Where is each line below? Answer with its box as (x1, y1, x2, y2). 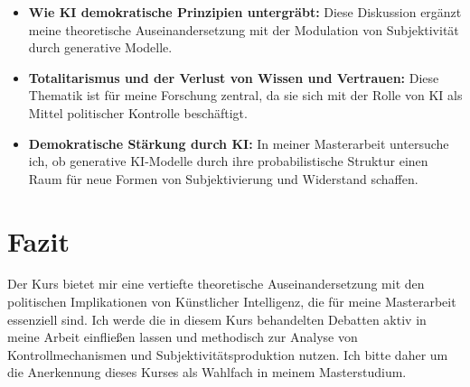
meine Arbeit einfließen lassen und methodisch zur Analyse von (7, 327, 358, 346)
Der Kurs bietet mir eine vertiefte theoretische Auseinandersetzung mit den (7, 274, 425, 293)
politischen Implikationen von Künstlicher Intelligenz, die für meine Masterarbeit (7, 292, 456, 311)
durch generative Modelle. (28, 38, 173, 57)
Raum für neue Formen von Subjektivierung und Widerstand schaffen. (28, 169, 418, 188)
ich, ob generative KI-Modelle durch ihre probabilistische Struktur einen (28, 152, 428, 170)
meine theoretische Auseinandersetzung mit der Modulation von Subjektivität (28, 20, 459, 39)
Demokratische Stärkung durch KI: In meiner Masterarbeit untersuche (28, 134, 449, 152)
